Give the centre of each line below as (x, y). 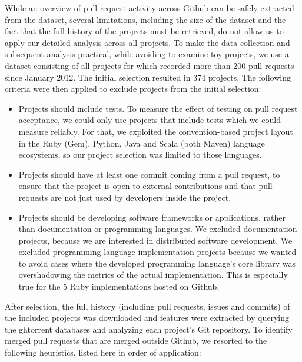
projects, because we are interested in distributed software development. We (155, 240)
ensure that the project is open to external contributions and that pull (145, 186)
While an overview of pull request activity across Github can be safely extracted (150, 8)
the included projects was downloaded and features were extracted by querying (147, 318)
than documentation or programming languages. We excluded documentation (158, 229)
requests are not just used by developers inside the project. (125, 197)
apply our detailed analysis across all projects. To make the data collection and (147, 42)
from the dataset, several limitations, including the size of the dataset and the (145, 19)
